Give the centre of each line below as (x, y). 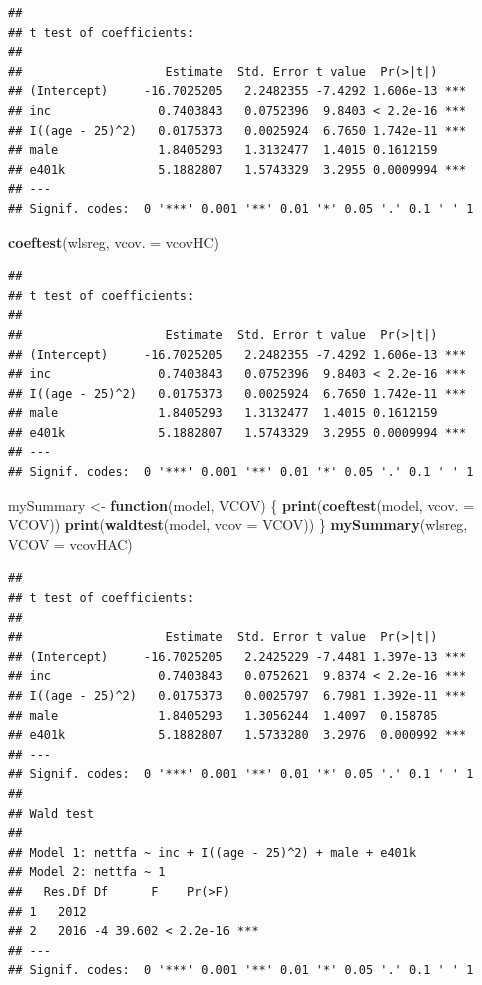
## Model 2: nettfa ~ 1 (87, 872)
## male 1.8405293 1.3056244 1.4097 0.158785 (223, 715)
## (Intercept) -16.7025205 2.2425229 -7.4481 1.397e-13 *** (237, 656)
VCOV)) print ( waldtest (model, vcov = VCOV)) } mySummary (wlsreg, (238, 524)
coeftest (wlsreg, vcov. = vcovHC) (114, 241)
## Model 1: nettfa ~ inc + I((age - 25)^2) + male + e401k (212, 852)
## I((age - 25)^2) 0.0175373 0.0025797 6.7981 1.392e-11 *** (237, 696)
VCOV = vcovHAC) (70, 543)
